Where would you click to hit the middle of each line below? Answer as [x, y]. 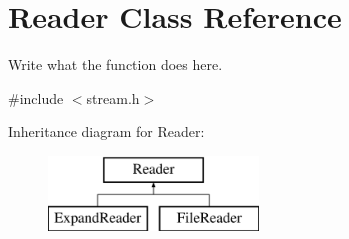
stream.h [113, 97]
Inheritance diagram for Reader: [106, 131]
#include [36, 97]
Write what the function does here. [115, 64]
